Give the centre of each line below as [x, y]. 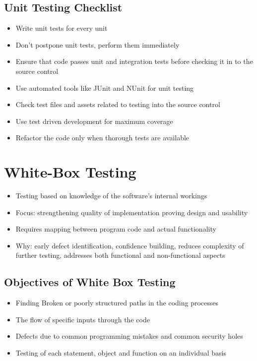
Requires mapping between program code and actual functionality [116, 229]
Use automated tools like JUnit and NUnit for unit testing [105, 88]
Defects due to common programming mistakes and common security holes [129, 336]
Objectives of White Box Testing [90, 282]
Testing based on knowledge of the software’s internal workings [111, 196]
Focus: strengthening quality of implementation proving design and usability [132, 212]
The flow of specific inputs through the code [83, 319]
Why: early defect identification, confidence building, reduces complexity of [130, 245]
